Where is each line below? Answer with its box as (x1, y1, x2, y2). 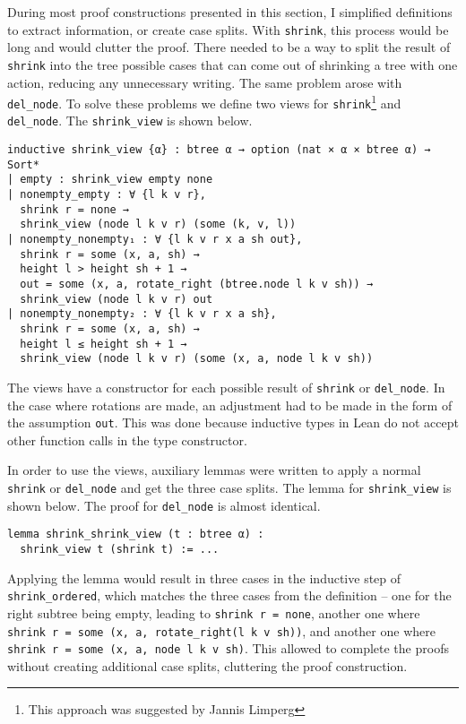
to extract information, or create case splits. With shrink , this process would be (7, 20, 449, 39)
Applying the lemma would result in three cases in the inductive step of (7, 568, 401, 587)
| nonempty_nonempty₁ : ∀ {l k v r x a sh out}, (7, 233, 303, 246)
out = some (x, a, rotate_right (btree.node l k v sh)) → (20, 277, 374, 290)
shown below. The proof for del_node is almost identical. (7, 496, 321, 514)
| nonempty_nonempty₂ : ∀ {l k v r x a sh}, (7, 307, 277, 321)
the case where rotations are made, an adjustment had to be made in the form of (7, 395, 453, 414)
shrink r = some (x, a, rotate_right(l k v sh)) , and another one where (7, 621, 436, 640)
